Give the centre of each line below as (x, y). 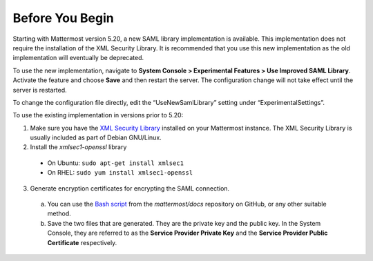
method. (59, 213)
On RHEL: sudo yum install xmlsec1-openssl (120, 173)
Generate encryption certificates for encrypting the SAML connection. (130, 188)
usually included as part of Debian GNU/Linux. (96, 137)
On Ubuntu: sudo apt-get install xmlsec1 (116, 163)
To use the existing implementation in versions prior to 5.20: (98, 115)
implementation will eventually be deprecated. (78, 58)
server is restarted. (40, 90)
